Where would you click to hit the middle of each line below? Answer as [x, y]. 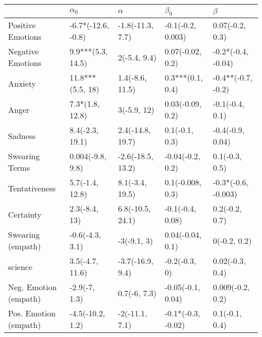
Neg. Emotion [32, 287]
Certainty [25, 214]
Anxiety [22, 83]
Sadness [22, 136]
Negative [23, 51]
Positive [22, 25]
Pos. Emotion [32, 313]
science [20, 266]
